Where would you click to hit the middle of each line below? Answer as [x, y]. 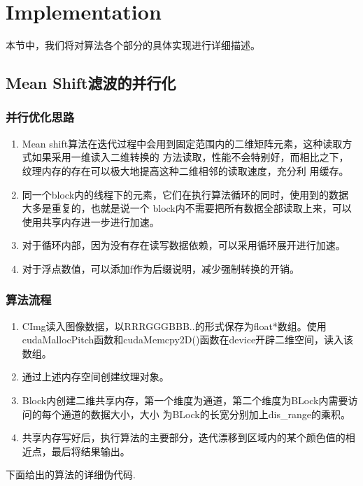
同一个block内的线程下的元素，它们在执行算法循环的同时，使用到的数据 [185, 194]
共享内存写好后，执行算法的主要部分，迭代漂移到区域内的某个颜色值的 [184, 437]
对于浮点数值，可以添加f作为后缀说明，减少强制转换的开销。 [161, 268]
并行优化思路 [40, 117]
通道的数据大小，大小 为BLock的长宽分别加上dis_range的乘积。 [206, 414]
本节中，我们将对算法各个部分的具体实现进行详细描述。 [133, 45]
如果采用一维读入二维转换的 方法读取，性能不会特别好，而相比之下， [190, 157]
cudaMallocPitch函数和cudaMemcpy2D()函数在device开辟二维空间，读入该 [188, 340]
